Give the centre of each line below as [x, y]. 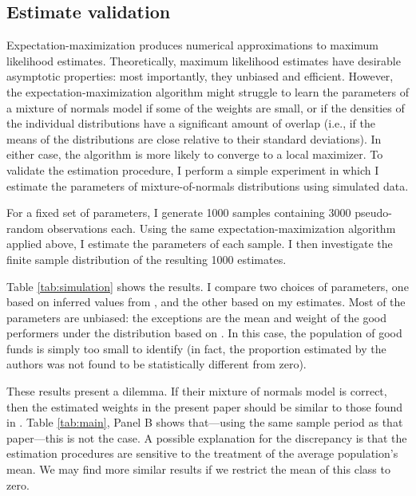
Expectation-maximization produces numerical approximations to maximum [192, 45]
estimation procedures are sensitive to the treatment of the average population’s [202, 453]
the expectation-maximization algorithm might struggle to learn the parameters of [208, 91]
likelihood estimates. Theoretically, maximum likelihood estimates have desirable [204, 60]
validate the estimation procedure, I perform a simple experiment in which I [193, 169]
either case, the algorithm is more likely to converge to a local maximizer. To [195, 154]
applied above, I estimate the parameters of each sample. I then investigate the [200, 244]
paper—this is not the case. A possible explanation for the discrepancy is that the [207, 437]
